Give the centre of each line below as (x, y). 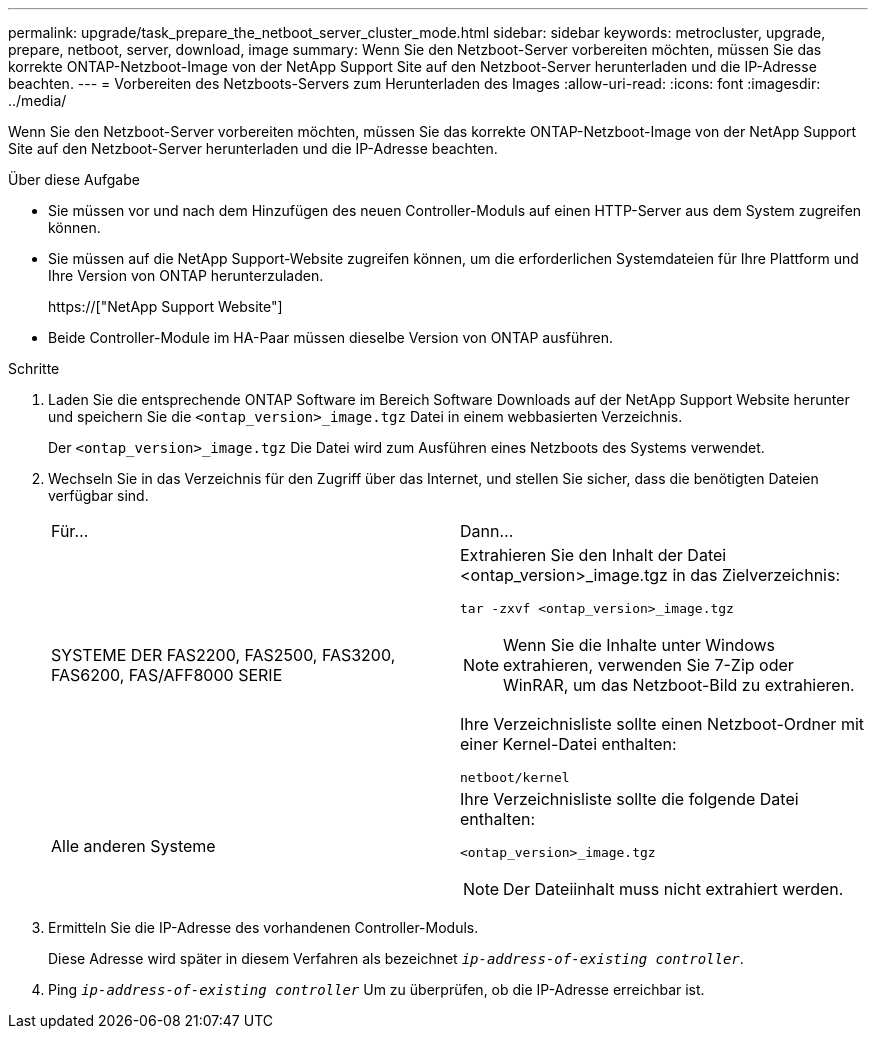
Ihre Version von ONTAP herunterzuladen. (186, 275)
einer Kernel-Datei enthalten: (568, 744)
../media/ (37, 100)
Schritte (34, 368)
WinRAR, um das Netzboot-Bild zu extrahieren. (679, 685)
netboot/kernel (515, 777)
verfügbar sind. (98, 495)
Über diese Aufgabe (74, 179)
